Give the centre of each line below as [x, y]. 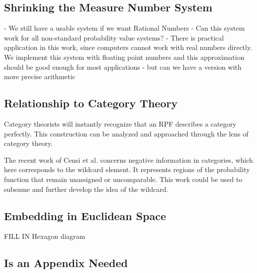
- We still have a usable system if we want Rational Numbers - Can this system [125, 28]
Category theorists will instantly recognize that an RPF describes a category [120, 123]
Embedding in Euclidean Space [85, 215]
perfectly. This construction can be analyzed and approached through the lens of [126, 133]
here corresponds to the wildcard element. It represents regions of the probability [127, 169]
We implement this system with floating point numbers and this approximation [124, 57]
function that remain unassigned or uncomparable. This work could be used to [123, 179]
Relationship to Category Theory [91, 103]
